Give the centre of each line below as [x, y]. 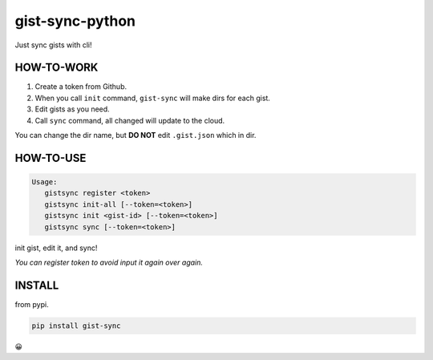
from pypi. [32, 304]
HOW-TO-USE [51, 158]
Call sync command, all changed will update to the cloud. [130, 120]
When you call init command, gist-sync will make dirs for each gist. [152, 98]
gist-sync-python [75, 21]
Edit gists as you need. [72, 109]
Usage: [45, 182]
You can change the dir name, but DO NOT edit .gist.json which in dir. [136, 136]
